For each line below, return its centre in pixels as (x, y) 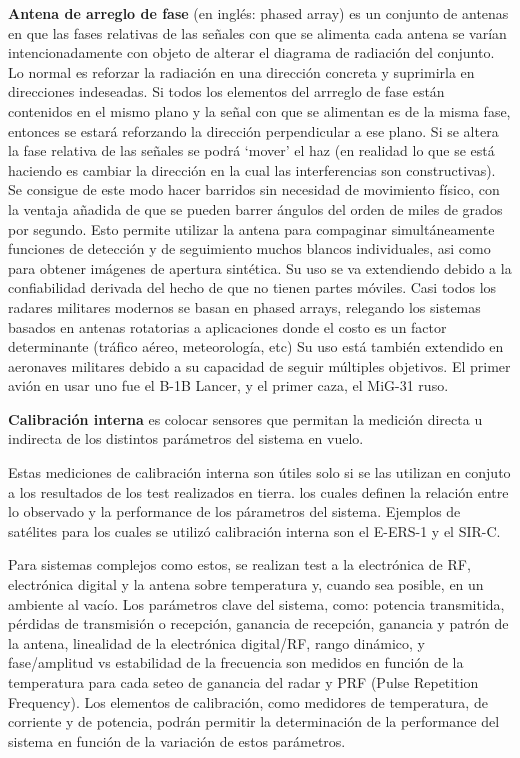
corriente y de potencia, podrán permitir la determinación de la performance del (254, 721)
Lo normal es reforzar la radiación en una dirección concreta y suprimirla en (241, 71)
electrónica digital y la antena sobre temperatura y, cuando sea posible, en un (246, 584)
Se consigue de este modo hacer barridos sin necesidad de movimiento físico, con (254, 189)
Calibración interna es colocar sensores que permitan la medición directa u (245, 418)
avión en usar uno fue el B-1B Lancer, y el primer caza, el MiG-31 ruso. (228, 385)
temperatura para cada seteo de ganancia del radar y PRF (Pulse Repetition (243, 682)
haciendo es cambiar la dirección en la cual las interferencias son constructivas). (252, 169)
